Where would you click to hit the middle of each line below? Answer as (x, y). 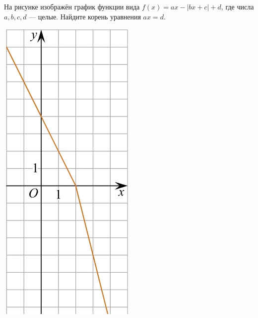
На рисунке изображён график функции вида (72, 6)
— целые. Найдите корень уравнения (85, 16)
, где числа (237, 6)
